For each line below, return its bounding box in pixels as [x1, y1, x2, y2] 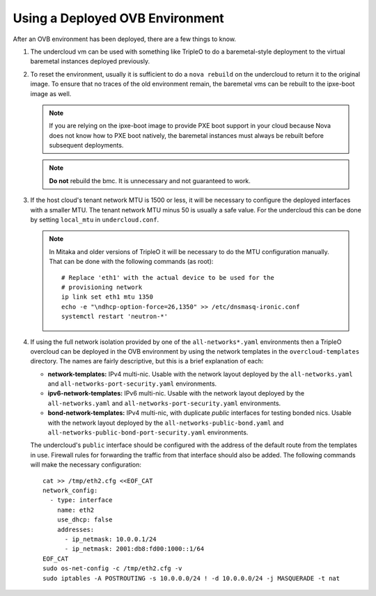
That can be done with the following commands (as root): [49, 258, 214, 266]
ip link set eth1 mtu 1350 [61, 293, 153, 301]
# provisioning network [61, 283, 143, 291]
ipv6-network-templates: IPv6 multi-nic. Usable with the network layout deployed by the [47, 389, 305, 398]
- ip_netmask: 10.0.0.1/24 [64, 535, 157, 543]
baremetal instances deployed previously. [30, 57, 150, 65]
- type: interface [49, 496, 113, 504]
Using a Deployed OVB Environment [13, 10, 224, 26]
